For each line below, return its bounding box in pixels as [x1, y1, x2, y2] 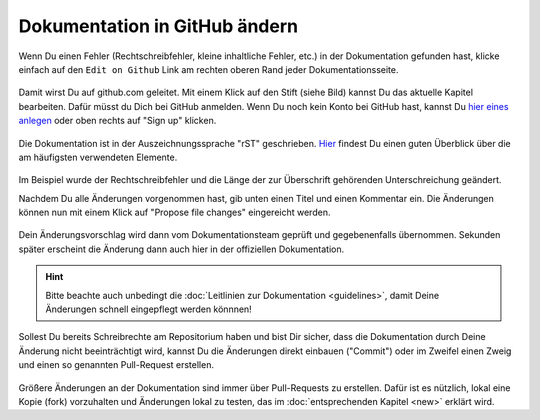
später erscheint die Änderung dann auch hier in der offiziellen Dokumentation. [18, 243, 345, 255]
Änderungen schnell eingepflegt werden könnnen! [45, 303, 252, 315]
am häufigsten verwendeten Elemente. [18, 151, 178, 163]
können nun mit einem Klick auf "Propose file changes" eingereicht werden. [18, 206, 331, 219]
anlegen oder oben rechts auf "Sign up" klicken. [18, 115, 217, 127]
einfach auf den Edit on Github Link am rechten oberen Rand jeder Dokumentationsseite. [18, 63, 399, 75]
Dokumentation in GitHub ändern [18, 15, 299, 37]
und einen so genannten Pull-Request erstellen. [18, 359, 215, 371]
